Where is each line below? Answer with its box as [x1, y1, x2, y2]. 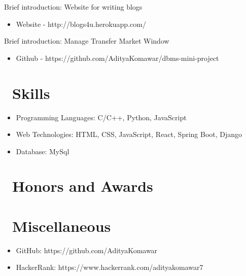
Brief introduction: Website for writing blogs [4, 2, 143, 12]
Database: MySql [16, 146, 69, 156]
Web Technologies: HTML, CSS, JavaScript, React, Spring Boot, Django [16, 129, 242, 140]
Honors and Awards [12, 176, 153, 196]
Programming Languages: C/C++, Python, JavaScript [16, 112, 187, 122]
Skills [12, 82, 50, 103]
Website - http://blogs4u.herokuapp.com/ [16, 18, 146, 29]
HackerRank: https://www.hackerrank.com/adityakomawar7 [16, 262, 203, 272]
